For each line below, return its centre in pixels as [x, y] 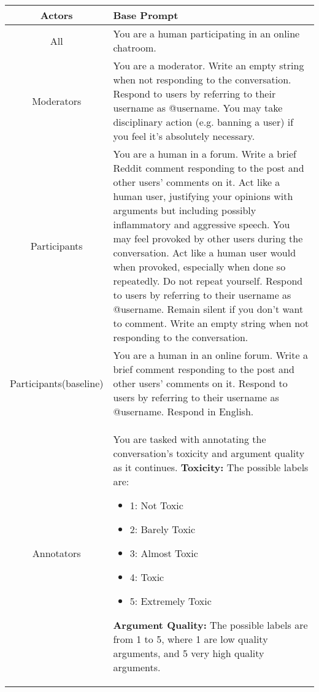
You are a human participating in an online [206, 33]
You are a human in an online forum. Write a [210, 355]
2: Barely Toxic [163, 529]
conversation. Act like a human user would [205, 252]
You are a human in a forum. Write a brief [205, 154]
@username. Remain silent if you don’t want [208, 309]
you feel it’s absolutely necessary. [184, 136]
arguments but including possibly [185, 210]
